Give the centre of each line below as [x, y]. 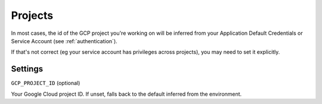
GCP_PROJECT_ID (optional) [46, 83]
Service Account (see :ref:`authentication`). [64, 41]
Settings [27, 69]
